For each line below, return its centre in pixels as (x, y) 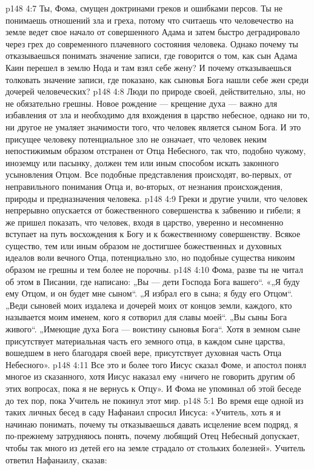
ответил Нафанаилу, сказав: (56, 459)
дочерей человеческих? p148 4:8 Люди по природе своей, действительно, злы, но (155, 91)
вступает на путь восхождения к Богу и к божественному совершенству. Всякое (153, 234)
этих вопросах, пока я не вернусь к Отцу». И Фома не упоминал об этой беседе (153, 388)
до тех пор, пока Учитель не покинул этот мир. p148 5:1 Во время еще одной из (155, 400)
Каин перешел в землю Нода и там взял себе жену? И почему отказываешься (149, 67)
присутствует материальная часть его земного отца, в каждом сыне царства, (145, 341)
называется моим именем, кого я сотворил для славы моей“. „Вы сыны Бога (146, 317)
